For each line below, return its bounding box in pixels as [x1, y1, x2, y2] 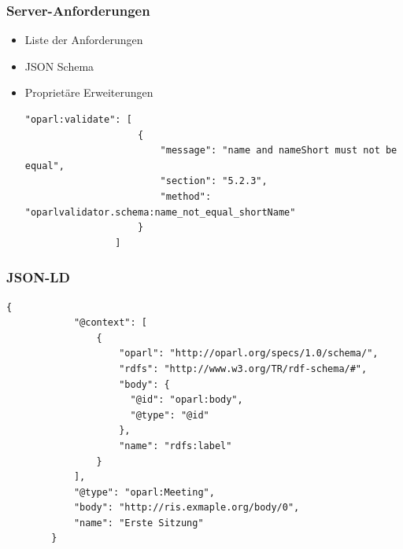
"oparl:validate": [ [24, 114, 132, 125]
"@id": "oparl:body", [130, 394, 243, 406]
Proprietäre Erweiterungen [24, 84, 153, 101]
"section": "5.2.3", [160, 175, 268, 187]
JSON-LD [6, 267, 71, 287]
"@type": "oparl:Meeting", [73, 486, 215, 498]
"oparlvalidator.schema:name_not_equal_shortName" [24, 206, 296, 218]
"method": [160, 190, 212, 202]
